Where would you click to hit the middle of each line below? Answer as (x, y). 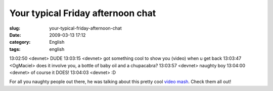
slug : (15, 28)
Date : (15, 35)
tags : (15, 49)
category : (20, 42)
